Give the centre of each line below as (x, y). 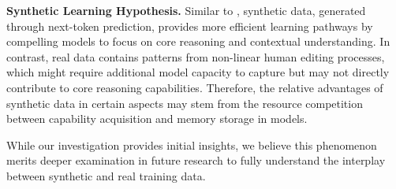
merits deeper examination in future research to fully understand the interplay (196, 160)
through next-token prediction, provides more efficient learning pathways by (190, 26)
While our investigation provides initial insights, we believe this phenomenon (192, 145)
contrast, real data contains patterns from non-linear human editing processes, (196, 56)
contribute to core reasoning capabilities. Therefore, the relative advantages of (195, 87)
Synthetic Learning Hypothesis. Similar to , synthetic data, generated (186, 10)
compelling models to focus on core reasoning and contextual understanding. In (198, 41)
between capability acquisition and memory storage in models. (157, 119)
